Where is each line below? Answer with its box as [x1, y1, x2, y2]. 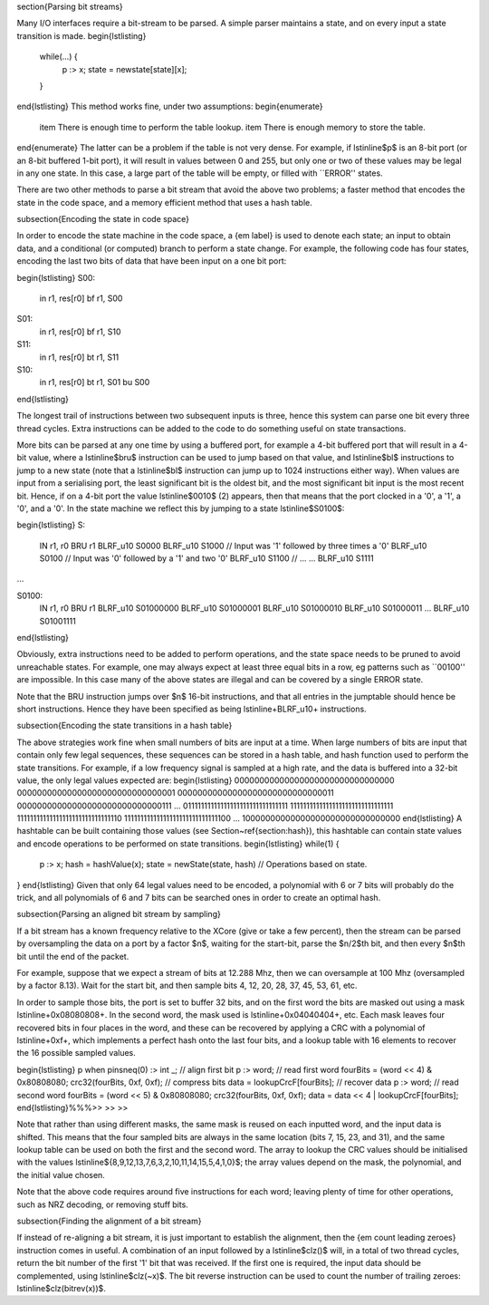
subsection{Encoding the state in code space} [16, 214, 190, 225]
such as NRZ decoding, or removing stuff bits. [16, 1199, 189, 1210]
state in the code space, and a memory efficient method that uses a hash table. [16, 197, 312, 208]
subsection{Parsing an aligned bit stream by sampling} [16, 909, 221, 920]
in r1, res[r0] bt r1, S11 [39, 352, 120, 362]
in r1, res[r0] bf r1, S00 [39, 293, 123, 304]
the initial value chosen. [16, 1169, 106, 1180]
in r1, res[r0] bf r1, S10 [39, 326, 121, 337]
